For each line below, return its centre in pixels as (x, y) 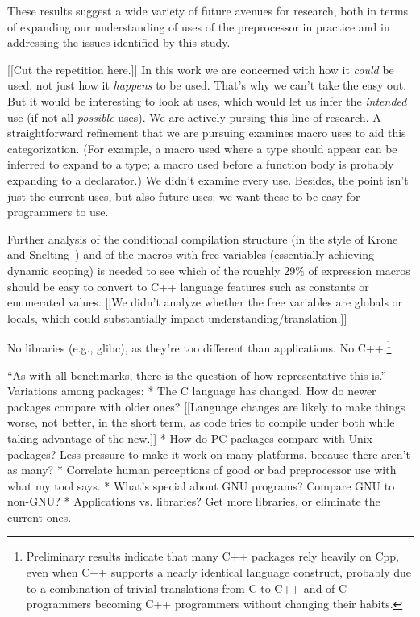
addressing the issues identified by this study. (119, 42)
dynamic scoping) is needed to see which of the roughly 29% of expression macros (209, 270)
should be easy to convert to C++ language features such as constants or (188, 286)
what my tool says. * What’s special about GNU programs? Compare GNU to (201, 485)
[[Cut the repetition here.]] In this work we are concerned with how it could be (201, 69)
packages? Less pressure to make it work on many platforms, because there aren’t (209, 454)
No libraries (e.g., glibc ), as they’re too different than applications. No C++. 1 (200, 346)
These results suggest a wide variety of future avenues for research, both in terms (208, 10)
